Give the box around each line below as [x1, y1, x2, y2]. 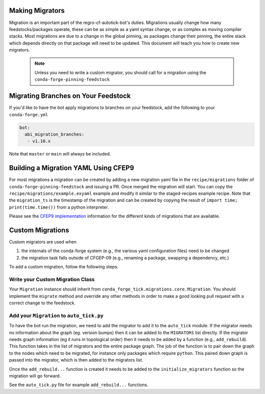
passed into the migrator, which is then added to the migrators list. [9, 357, 143, 363]
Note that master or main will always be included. [9, 151, 111, 157]
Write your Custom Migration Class [9, 276, 95, 283]
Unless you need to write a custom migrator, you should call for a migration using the [34, 69, 207, 76]
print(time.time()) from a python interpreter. [9, 204, 109, 210]
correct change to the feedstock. [9, 300, 76, 306]
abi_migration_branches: [25, 131, 84, 137]
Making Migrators [9, 6, 65, 15]
